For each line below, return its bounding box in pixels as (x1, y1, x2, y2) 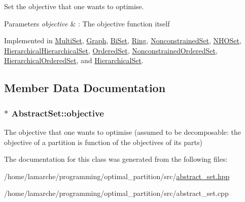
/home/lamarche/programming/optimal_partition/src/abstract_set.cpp (4, 188, 229, 198)
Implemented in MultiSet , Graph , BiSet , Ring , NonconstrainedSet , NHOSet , (4, 35, 241, 46)
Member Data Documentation (4, 80, 166, 96)
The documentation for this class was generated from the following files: (4, 154, 228, 164)
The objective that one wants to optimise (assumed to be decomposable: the (4, 126, 241, 137)
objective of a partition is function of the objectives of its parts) (4, 136, 202, 147)
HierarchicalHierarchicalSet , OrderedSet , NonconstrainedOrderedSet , (4, 45, 218, 55)
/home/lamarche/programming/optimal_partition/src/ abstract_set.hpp (4, 170, 230, 181)
